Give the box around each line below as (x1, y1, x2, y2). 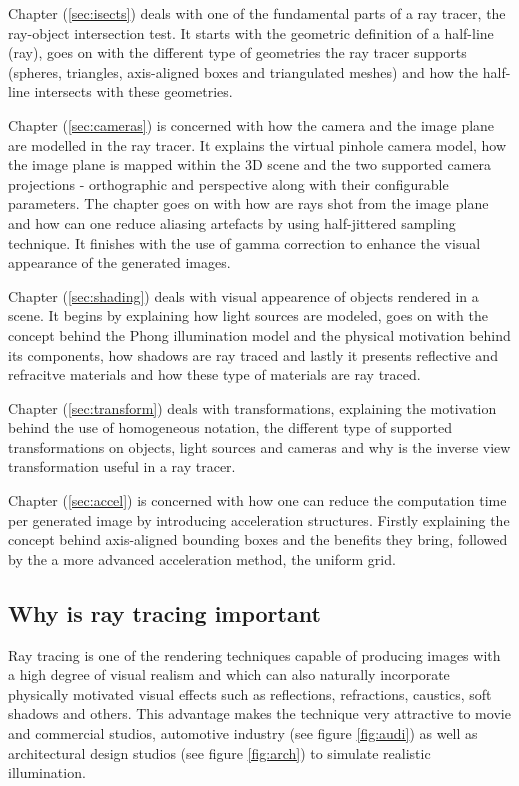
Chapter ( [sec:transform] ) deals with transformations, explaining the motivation (8, 397, 497, 418)
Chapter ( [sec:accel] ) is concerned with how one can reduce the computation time (8, 490, 507, 511)
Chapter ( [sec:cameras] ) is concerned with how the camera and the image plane (8, 114, 495, 135)
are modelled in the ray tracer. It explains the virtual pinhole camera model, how (8, 134, 507, 155)
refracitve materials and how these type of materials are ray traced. (8, 364, 421, 385)
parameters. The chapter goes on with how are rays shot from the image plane (8, 193, 489, 214)
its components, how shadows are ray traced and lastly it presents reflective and (8, 344, 498, 365)
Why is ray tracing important (8, 597, 321, 628)
